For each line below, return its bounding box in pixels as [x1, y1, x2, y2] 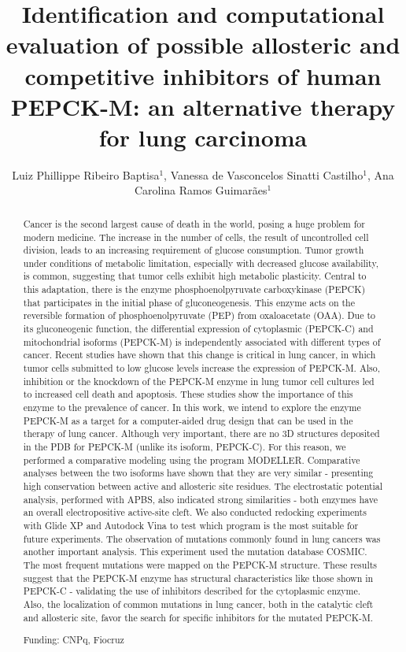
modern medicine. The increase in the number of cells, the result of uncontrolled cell [23, 230, 369, 243]
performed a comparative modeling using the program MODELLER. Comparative [23, 453, 360, 466]
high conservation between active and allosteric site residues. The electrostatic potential [23, 479, 383, 492]
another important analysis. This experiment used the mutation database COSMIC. [23, 545, 367, 558]
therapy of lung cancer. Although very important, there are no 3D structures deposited [23, 427, 380, 440]
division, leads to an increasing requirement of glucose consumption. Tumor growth [23, 243, 364, 257]
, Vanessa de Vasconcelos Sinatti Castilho [164, 166, 364, 183]
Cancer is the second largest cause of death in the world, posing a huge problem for [23, 217, 365, 230]
